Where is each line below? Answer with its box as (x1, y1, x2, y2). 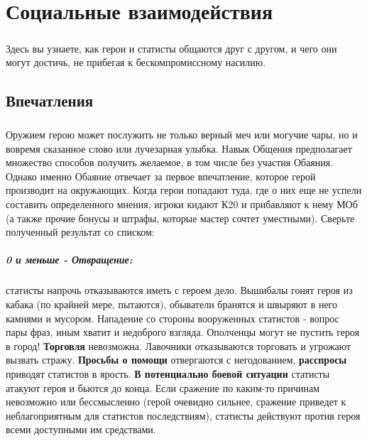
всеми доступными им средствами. (6, 422, 156, 437)
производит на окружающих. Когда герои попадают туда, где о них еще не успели (6, 183, 362, 197)
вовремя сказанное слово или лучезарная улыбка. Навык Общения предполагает (6, 141, 352, 156)
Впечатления (6, 89, 94, 111)
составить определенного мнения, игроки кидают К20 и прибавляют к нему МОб (6, 197, 358, 212)
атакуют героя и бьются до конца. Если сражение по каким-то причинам (6, 380, 320, 395)
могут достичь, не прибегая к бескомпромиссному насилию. (6, 55, 266, 70)
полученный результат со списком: (6, 224, 155, 239)
